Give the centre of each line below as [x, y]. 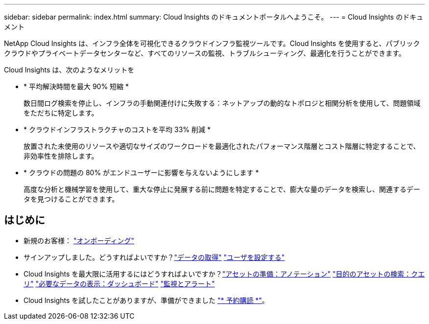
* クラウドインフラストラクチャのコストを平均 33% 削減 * [117, 129]
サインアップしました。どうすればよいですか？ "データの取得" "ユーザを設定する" [154, 257]
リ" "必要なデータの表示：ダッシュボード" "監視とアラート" [119, 283]
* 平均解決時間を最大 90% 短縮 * [76, 86]
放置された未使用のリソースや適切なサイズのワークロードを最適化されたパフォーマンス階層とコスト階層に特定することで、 [222, 146]
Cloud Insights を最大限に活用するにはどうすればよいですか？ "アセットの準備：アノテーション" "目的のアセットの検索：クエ [224, 274]
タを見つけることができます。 [71, 199]
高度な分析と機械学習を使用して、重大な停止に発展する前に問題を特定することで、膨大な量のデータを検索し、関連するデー [222, 189]
